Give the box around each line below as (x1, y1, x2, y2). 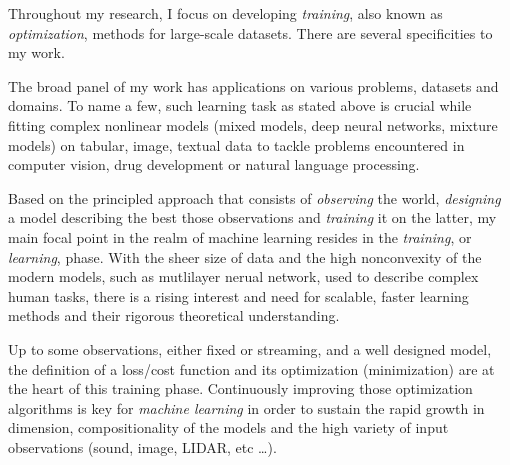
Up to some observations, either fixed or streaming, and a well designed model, (8, 338, 492, 359)
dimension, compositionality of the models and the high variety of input (8, 417, 449, 438)
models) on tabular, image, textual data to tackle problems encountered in (8, 134, 465, 155)
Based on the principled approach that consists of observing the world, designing (8, 187, 501, 208)
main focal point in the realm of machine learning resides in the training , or (8, 226, 472, 247)
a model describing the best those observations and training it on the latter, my (8, 207, 497, 228)
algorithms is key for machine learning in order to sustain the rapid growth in (8, 397, 485, 418)
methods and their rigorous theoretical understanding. (8, 305, 340, 326)
